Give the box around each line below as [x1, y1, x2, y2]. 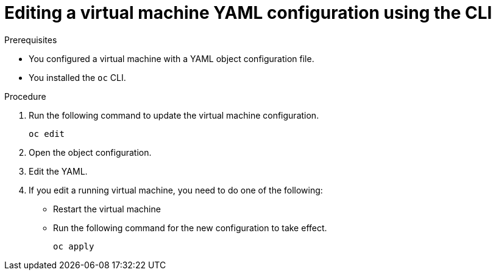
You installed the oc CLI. [29, 72, 126, 83]
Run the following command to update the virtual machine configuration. [29, 110, 319, 120]
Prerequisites [4, 34, 57, 45]
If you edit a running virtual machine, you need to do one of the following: [29, 184, 323, 195]
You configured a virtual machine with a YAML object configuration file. [29, 53, 314, 64]
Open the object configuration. [29, 147, 152, 158]
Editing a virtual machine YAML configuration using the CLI [4, 2, 492, 23]
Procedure [4, 91, 46, 102]
